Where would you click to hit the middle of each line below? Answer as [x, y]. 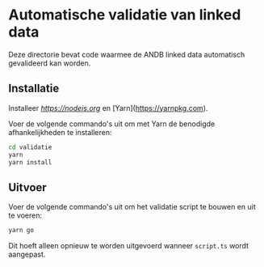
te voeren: [25, 215]
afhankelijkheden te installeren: [60, 132]
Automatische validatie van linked [125, 15]
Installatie [34, 89]
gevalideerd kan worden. [50, 63]
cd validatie [30, 147]
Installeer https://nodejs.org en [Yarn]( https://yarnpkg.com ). [108, 108]
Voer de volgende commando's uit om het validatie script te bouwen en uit [132, 207]
